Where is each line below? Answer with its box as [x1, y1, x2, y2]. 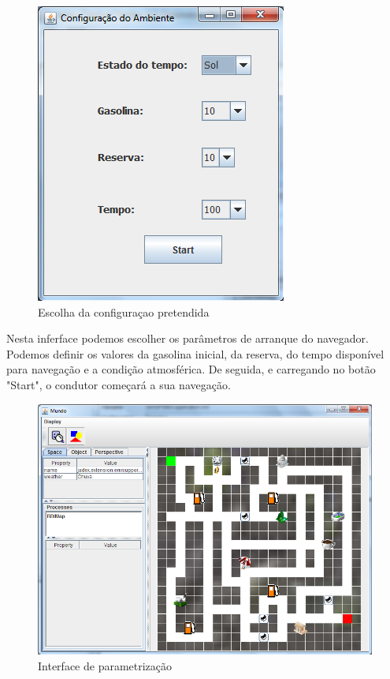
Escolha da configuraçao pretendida [38, 303, 210, 320]
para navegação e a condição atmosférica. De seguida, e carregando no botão [6, 361, 376, 377]
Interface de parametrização [38, 657, 173, 673]
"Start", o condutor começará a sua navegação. [6, 376, 231, 392]
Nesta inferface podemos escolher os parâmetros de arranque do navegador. [6, 330, 369, 347]
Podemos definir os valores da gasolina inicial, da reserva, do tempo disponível [6, 345, 384, 362]
